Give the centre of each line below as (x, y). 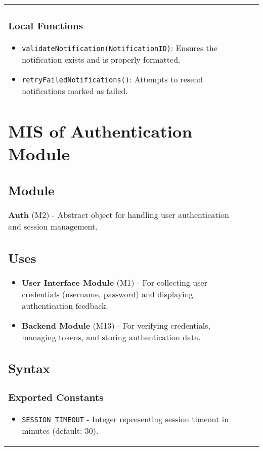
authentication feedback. (65, 305)
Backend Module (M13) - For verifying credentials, (116, 325)
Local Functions (46, 26)
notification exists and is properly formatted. (101, 59)
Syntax (29, 368)
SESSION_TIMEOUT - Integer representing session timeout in (125, 419)
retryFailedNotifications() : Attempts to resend (113, 79)
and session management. (53, 227)
